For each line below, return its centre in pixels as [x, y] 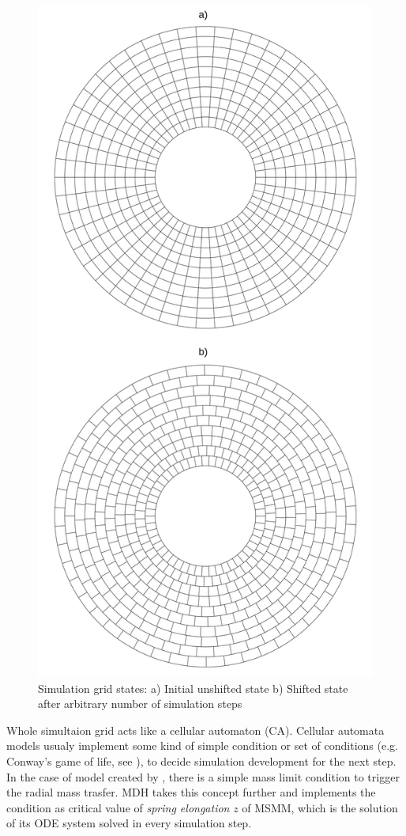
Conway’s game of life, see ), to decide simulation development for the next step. [201, 760]
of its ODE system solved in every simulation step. [129, 823]
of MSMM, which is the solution [320, 807]
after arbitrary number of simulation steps [140, 704]
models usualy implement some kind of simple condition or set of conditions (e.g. [202, 745]
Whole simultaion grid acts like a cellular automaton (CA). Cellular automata [195, 730]
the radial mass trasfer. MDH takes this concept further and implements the [191, 792]
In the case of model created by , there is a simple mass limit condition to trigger [203, 776]
